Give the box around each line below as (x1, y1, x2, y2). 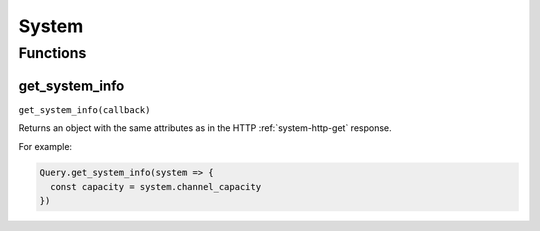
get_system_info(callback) (18, 104, 151, 115)
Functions (18, 44, 87, 62)
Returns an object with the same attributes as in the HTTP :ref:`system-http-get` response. (18, 122, 392, 134)
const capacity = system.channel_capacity (50, 181, 262, 192)
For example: (18, 140, 73, 152)
